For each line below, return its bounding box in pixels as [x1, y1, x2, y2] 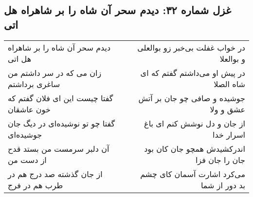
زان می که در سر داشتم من [8, 67, 102, 78]
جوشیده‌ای [8, 128, 42, 140]
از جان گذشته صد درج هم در [8, 168, 103, 179]
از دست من [8, 154, 47, 165]
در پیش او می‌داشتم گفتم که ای [140, 67, 245, 78]
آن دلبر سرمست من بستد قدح [8, 143, 109, 154]
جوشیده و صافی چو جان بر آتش [138, 92, 245, 104]
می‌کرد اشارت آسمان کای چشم [140, 168, 245, 179]
